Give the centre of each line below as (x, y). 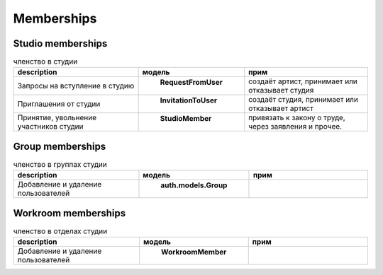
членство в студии (45, 62)
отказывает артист (281, 108)
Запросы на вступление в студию (76, 86)
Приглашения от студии (59, 104)
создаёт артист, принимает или (303, 81)
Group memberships (60, 146)
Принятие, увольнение (57, 118)
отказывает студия (281, 90)
